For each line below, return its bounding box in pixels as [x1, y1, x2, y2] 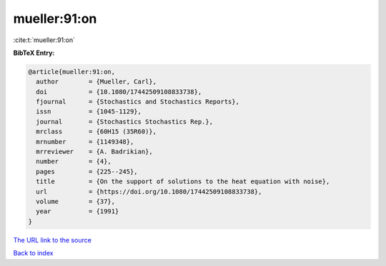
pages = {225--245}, [36, 168, 139, 175]
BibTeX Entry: [13, 48, 55, 57]
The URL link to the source [13, 235, 92, 244]
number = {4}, [36, 158, 112, 165]
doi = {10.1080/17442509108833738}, [36, 88, 202, 96]
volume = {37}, [36, 198, 116, 205]
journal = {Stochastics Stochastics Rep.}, [36, 118, 214, 126]
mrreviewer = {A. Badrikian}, [36, 148, 153, 156]
